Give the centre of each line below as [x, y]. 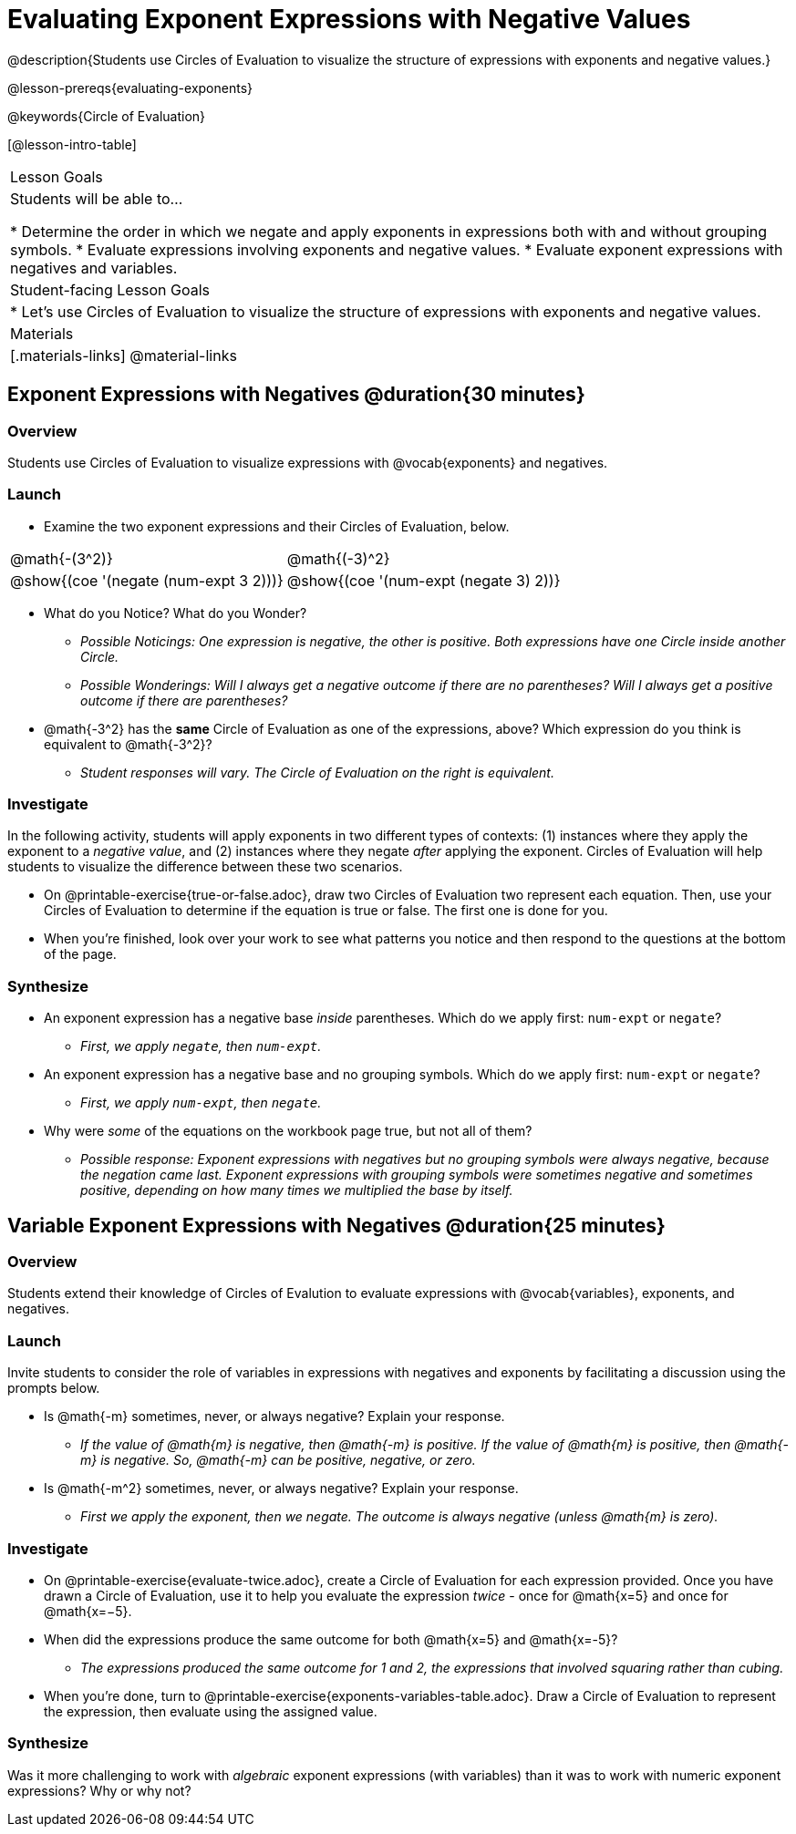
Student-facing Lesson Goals [110, 289]
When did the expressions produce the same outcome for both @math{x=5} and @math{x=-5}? [331, 1639]
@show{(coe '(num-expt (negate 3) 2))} [424, 580]
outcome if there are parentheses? [184, 700]
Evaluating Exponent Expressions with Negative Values [349, 19]
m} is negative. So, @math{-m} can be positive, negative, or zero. [278, 1460]
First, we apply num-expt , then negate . [201, 1103]
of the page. [80, 954]
